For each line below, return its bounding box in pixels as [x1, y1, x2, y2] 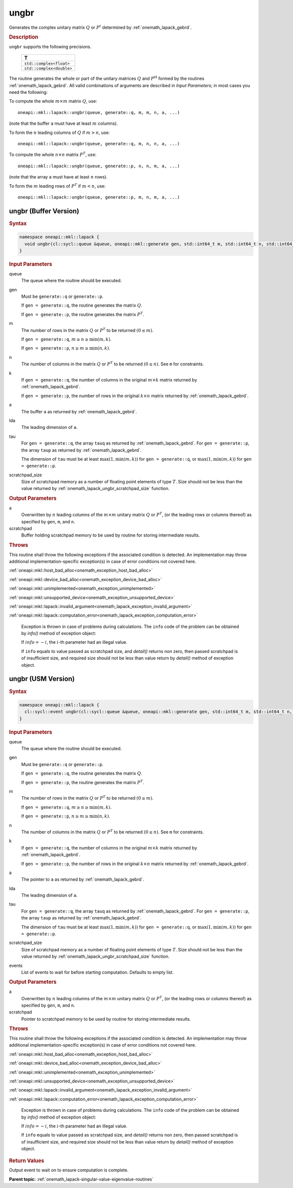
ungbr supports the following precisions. [9, 44, 92, 49]
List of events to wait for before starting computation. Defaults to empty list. [21, 969, 174, 975]
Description [9, 33, 39, 40]
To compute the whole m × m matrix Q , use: [9, 98, 97, 104]
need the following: [9, 89, 48, 95]
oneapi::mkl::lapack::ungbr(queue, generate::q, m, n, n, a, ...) [18, 141, 180, 146]
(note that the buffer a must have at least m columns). [9, 120, 118, 127]
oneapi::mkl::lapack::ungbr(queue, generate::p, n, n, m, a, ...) [18, 163, 180, 169]
